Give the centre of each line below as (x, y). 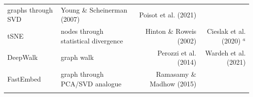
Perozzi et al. (177, 52)
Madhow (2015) (173, 83)
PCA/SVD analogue (91, 83)
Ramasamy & (176, 74)
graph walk (77, 57)
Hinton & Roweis (171, 31)
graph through (82, 74)
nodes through (82, 31)
